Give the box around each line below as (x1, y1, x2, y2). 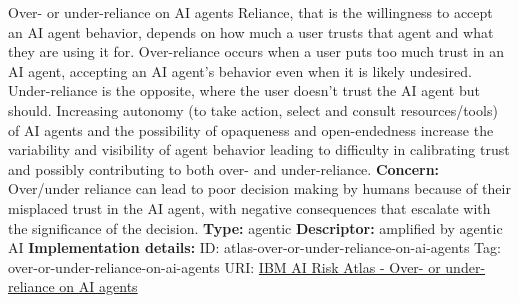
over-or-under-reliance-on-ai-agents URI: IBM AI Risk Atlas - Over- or (8, 256, 441, 277)
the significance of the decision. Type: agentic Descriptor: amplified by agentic (8, 217, 503, 238)
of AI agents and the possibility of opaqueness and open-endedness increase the (8, 119, 494, 140)
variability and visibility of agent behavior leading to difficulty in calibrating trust (8, 139, 510, 160)
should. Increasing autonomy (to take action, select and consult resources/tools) (8, 99, 498, 120)
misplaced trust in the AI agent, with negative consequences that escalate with (8, 197, 491, 218)
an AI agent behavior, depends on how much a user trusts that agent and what (8, 21, 494, 42)
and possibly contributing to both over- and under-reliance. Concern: (8, 158, 440, 179)
